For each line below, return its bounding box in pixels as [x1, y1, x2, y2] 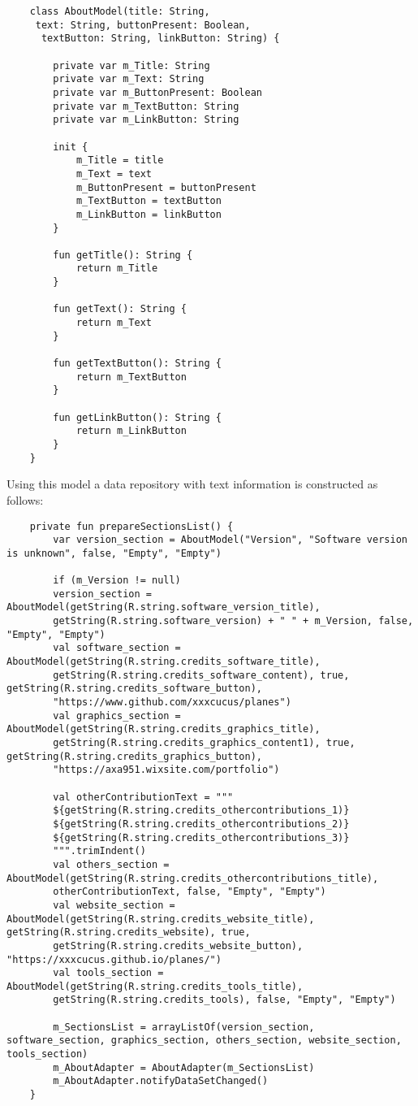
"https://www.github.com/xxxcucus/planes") [53, 696, 291, 709]
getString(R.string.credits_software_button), [6, 683, 262, 695]
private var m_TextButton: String [53, 100, 239, 112]
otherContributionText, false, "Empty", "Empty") [53, 886, 326, 898]
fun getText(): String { [53, 303, 187, 315]
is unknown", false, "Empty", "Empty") [6, 547, 222, 559]
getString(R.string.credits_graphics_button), [6, 750, 262, 762]
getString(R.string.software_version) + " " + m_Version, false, [53, 615, 414, 627]
